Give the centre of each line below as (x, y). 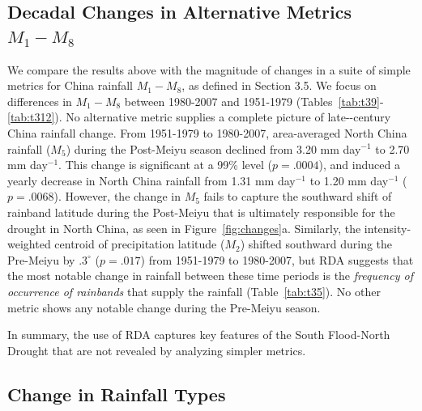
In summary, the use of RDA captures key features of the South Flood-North (199, 335)
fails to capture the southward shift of (298, 196)
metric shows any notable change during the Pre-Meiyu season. (164, 307)
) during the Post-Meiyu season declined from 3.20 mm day (213, 148)
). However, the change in (117, 196)
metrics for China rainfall (70, 85)
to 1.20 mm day (349, 180)
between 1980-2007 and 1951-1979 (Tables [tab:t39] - (254, 101)
